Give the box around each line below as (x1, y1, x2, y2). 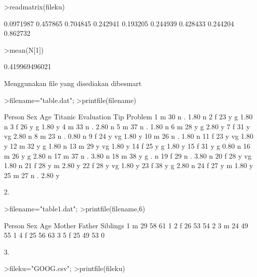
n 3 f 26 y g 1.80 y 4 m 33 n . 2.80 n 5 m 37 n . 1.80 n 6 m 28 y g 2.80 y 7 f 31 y (4, 121, 250, 131)
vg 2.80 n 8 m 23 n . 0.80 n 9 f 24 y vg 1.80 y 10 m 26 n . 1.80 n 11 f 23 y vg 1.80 (4, 131, 254, 141)
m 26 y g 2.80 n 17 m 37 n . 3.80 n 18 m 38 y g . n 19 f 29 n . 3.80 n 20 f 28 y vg (4, 150, 252, 161)
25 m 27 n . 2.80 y (4, 170, 60, 180)
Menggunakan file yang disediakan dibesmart (4, 78, 142, 88)
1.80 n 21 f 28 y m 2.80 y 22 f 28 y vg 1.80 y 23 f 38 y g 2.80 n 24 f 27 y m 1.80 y (4, 160, 253, 171)
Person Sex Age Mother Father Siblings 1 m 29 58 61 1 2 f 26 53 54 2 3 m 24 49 (4, 220, 248, 230)
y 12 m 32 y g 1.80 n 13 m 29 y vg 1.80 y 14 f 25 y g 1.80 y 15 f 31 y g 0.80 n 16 (4, 140, 251, 151)
